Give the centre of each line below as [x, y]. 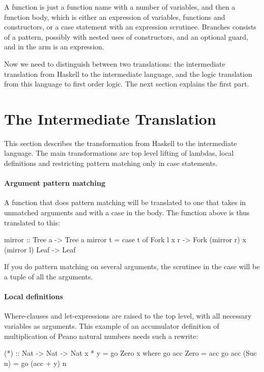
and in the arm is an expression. [54, 47]
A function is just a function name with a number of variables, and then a [120, 7]
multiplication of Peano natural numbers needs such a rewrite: [101, 336]
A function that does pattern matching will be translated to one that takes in [125, 202]
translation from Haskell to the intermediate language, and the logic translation [128, 74]
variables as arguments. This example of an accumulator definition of [112, 326]
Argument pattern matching [55, 183]
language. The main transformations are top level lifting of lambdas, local [119, 153]
